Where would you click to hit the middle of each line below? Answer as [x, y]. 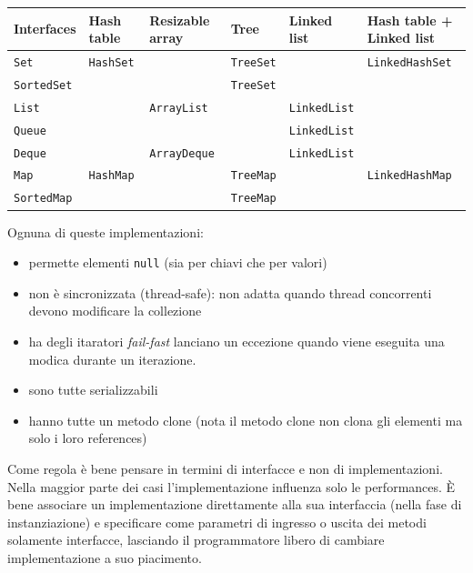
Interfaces [45, 29]
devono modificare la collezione [115, 311]
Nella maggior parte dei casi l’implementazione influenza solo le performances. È [231, 486]
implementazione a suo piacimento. [105, 557]
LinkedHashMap [409, 176]
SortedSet [43, 85]
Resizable [180, 20]
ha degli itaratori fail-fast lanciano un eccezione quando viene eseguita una [236, 341]
